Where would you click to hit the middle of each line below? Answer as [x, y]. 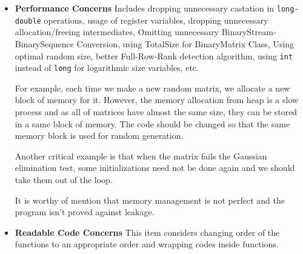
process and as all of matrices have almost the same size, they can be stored [156, 112]
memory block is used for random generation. [99, 135]
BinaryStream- [249, 32]
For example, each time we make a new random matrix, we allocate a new [152, 88]
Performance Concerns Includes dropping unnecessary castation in [145, 8]
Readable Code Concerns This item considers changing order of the [147, 232]
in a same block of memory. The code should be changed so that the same [152, 123]
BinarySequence [44, 43]
